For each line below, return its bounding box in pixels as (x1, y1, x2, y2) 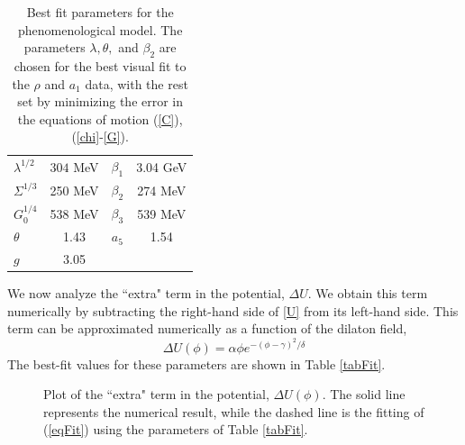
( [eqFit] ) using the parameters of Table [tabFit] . (43, 420, 308, 439)
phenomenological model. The (17, 20, 183, 39)
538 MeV (50, 204, 99, 222)
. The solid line (322, 385, 406, 404)
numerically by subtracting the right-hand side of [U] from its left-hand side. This (7, 301, 459, 320)
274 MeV (137, 180, 187, 199)
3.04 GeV (136, 157, 187, 176)
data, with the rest (85, 74, 188, 93)
